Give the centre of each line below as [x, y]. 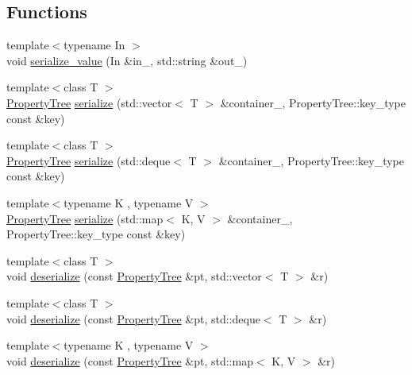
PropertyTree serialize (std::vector [89, 102]
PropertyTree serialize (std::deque [89, 160]
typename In [94, 45]
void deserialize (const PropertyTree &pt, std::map [130, 360]
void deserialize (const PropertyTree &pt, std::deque [133, 318]
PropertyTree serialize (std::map [85, 218]
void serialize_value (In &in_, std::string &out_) [127, 60]
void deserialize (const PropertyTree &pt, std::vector [134, 276]
